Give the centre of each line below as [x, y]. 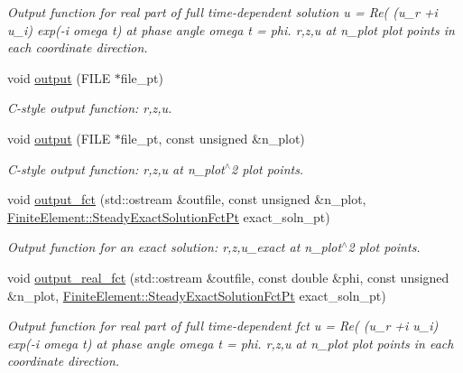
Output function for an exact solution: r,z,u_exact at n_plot [175, 247]
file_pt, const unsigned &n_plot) [213, 138]
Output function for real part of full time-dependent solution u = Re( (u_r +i [222, 12]
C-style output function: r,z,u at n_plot [116, 168]
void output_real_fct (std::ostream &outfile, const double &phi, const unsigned [228, 277]
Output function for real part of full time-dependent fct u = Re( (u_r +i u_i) [223, 326]
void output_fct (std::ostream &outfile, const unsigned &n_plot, [187, 199]
